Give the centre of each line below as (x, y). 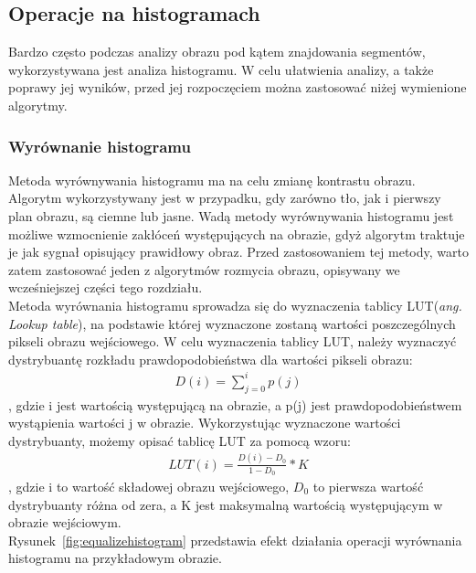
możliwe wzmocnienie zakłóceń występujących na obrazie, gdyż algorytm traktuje (237, 233)
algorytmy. (38, 105)
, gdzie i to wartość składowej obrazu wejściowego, (149, 487)
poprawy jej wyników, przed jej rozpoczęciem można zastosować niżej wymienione (238, 87)
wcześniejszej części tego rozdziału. (106, 287)
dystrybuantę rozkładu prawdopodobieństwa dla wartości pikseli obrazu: (211, 359)
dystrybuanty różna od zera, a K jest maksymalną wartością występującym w (226, 504)
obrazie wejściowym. (65, 522)
